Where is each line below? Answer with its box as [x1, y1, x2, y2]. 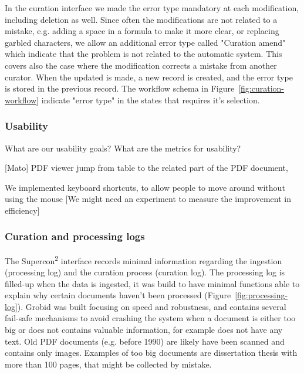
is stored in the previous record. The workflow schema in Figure [5, 82, 235, 95]
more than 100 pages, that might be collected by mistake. [5, 358, 212, 370]
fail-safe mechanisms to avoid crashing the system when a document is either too [5, 312, 296, 324]
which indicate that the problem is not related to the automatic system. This [5, 48, 282, 60]
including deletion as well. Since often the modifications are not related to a [5, 13, 278, 25]
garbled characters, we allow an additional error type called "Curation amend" [5, 36, 286, 48]
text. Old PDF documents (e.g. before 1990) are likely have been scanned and [5, 335, 285, 347]
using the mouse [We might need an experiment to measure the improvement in [5, 193, 291, 205]
